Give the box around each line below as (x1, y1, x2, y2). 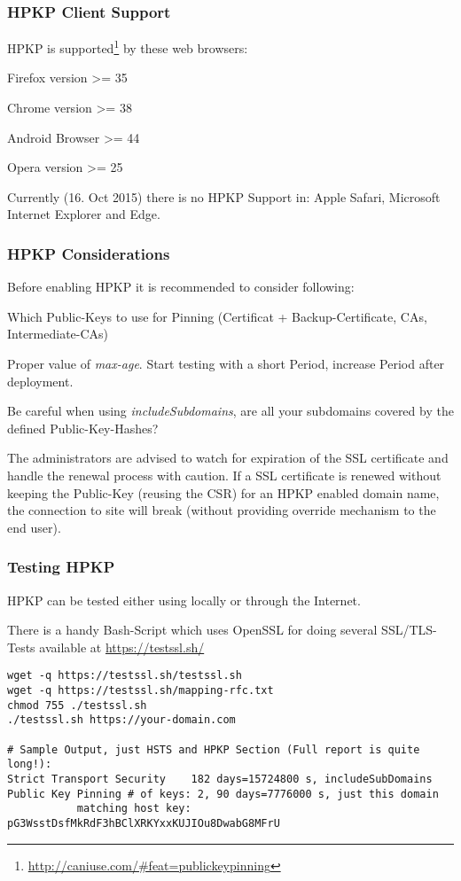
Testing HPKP (7, 556, 115, 578)
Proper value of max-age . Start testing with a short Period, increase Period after (7, 355, 445, 373)
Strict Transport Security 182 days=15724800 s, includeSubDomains (7, 772, 433, 785)
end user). (7, 518, 61, 536)
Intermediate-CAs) (7, 324, 109, 343)
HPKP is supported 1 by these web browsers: (7, 36, 248, 57)
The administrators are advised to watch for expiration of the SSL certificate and (7, 448, 449, 467)
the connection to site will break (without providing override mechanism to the (7, 501, 436, 519)
